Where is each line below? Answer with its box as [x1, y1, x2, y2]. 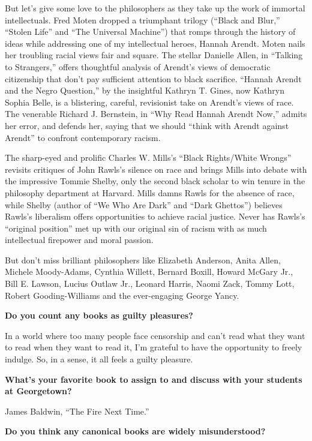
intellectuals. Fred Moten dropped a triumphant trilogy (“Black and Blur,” [5, 13, 280, 26]
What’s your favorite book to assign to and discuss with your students [5, 373, 302, 385]
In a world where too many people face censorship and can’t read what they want [5, 329, 305, 341]
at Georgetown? [5, 385, 72, 397]
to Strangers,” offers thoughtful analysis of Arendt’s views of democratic [5, 60, 271, 73]
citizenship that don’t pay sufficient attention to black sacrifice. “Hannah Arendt [5, 72, 302, 85]
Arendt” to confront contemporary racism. [5, 131, 161, 143]
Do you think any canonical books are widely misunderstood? [5, 425, 266, 437]
